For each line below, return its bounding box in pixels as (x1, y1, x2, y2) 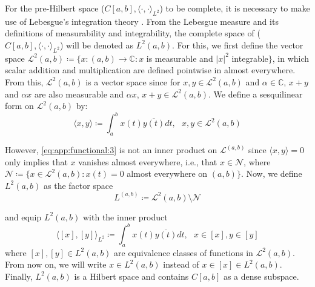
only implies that (5, 155, 68, 168)
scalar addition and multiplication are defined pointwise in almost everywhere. (5, 64, 296, 76)
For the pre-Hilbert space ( (5, 2, 105, 14)
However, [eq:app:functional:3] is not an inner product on (5, 143, 217, 156)
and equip (5, 210, 42, 223)
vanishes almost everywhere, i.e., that (78, 155, 217, 168)
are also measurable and (34, 87, 124, 100)
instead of (163, 258, 199, 271)
